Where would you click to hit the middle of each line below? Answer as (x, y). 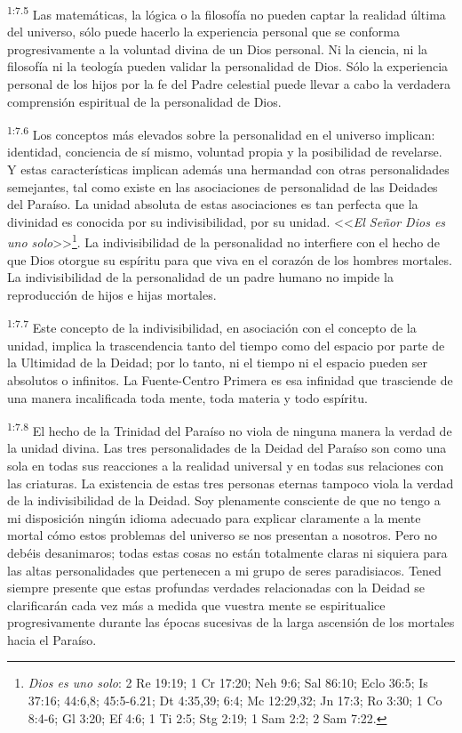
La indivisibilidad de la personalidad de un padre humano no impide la (200, 277)
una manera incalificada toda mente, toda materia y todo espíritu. (187, 397)
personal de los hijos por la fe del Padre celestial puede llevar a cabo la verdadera (229, 84)
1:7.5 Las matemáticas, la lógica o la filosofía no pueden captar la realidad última (227, 13)
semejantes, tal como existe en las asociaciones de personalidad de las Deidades (223, 186)
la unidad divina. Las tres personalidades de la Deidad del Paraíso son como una (227, 448)
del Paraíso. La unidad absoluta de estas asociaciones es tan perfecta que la (213, 204)
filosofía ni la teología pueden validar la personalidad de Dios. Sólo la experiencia (228, 66)
